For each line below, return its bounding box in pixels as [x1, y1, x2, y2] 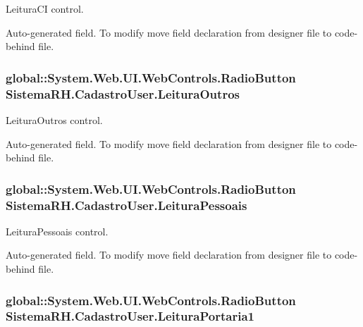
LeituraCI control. [6, 1, 84, 16]
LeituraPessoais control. [6, 223, 109, 238]
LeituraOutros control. [6, 112, 103, 127]
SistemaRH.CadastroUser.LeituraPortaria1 [6, 307, 254, 325]
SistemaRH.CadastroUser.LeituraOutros [6, 85, 240, 102]
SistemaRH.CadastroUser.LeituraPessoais [6, 196, 247, 214]
